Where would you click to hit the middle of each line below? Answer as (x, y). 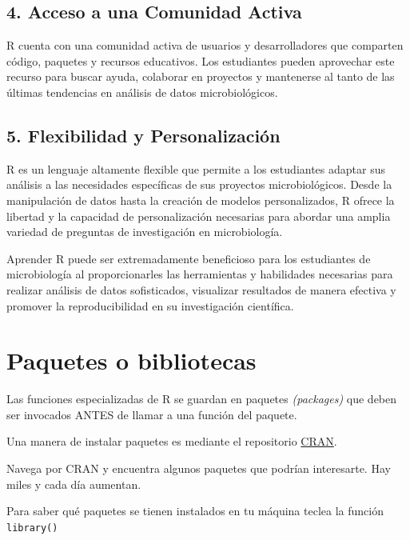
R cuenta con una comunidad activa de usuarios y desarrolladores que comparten (205, 45)
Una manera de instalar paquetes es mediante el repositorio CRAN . (172, 441)
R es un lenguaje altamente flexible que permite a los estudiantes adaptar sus (196, 168)
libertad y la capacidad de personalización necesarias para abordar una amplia (199, 216)
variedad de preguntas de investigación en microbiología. (145, 232)
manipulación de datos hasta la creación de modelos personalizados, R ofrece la (201, 200)
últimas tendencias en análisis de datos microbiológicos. (142, 92)
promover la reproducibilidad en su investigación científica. (150, 305)
